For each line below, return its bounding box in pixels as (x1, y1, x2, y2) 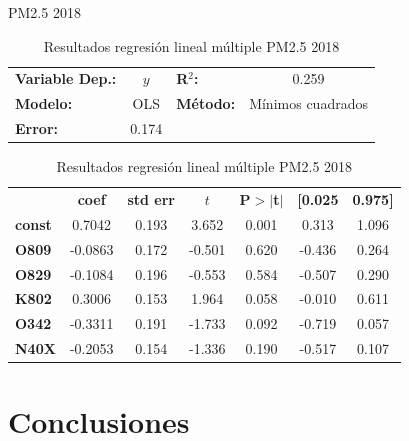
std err (127, 189, 176, 210)
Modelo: (15, 93, 73, 114)
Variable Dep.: (15, 68, 117, 89)
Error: (15, 118, 59, 139)
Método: (176, 93, 236, 114)
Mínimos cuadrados (249, 93, 368, 114)
